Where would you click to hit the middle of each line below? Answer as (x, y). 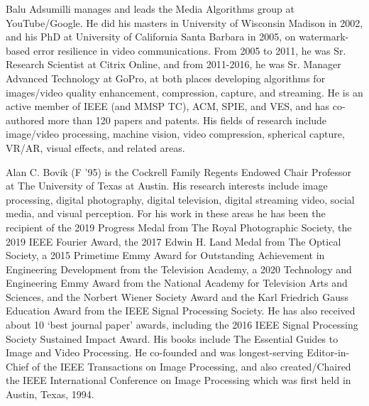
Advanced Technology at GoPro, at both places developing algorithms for (166, 78)
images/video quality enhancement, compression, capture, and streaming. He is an (184, 92)
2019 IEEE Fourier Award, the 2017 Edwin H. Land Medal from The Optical (174, 241)
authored (25, 120)
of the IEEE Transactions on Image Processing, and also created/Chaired (191, 366)
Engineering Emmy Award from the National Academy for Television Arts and (177, 283)
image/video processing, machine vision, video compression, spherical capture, (175, 134)
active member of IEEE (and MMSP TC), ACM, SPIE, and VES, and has (168, 106)
